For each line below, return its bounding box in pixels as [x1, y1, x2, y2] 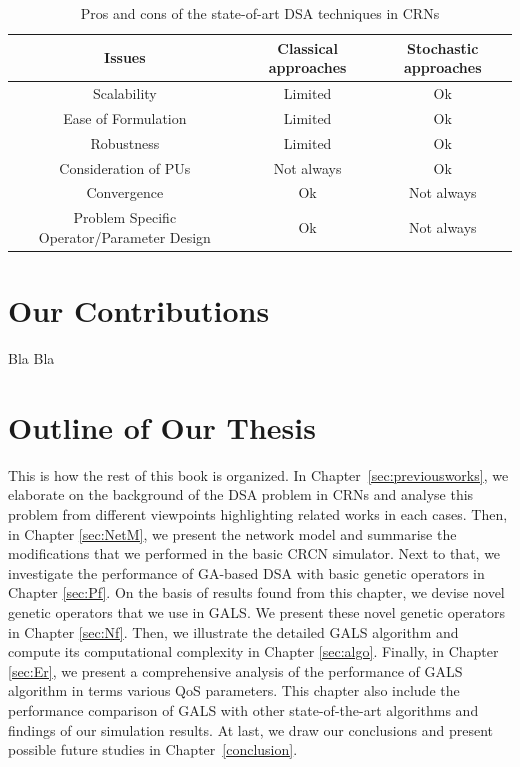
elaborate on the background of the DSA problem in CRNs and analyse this [8, 484, 474, 505]
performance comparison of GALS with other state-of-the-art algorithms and [8, 699, 479, 720]
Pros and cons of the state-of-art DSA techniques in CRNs [80, 3, 440, 23]
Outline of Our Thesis [8, 406, 316, 447]
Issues [104, 47, 146, 68]
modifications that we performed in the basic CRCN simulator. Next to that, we [8, 543, 501, 564]
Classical [277, 37, 338, 58]
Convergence [86, 182, 164, 203]
